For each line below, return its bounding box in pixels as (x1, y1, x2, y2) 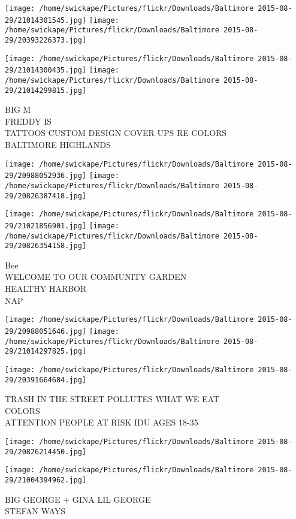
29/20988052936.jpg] (5, 171, 87, 180)
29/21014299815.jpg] (5, 86, 87, 95)
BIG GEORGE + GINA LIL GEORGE (5, 493, 151, 505)
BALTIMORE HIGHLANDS (5, 138, 111, 151)
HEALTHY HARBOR (5, 282, 87, 295)
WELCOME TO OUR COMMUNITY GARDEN (5, 270, 187, 283)
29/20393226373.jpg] (5, 35, 87, 44)
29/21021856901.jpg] (5, 221, 87, 230)
